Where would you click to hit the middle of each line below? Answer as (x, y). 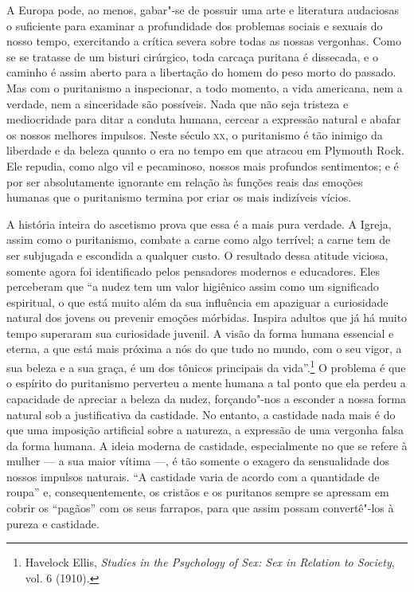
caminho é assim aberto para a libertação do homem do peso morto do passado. (201, 72)
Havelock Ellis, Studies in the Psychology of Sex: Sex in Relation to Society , (210, 562)
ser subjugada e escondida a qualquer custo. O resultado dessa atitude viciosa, (197, 255)
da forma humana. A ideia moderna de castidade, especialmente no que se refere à (207, 445)
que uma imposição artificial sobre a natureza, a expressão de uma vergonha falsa (205, 430)
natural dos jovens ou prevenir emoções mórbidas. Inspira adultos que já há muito (207, 318)
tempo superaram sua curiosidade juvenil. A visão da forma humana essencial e (200, 333)
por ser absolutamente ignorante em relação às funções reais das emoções (185, 181)
